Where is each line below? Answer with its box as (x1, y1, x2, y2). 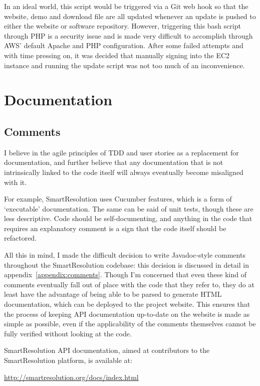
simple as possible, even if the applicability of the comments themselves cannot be (4, 318, 256, 329)
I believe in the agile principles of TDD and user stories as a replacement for (4, 147, 239, 157)
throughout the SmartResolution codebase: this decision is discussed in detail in (4, 259, 249, 270)
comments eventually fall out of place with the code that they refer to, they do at (4, 279, 254, 289)
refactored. (4, 233, 37, 243)
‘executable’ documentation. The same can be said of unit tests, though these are (4, 203, 253, 214)
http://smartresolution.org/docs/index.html (4, 371, 139, 382)
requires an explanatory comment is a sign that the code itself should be (4, 223, 226, 233)
